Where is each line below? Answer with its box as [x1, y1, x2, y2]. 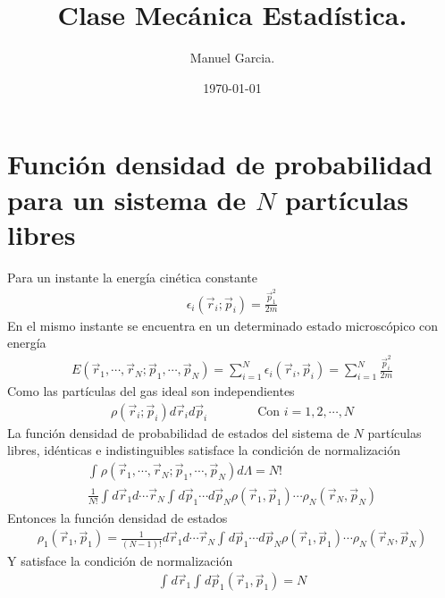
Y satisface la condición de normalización [7, 551, 233, 569]
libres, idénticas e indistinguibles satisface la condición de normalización [7, 441, 400, 459]
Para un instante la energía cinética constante [7, 267, 258, 286]
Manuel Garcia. [189, 48, 275, 67]
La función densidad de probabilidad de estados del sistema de [7, 423, 349, 442]
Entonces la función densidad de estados [7, 508, 228, 526]
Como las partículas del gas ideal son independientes [7, 382, 295, 400]
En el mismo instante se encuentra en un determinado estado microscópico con [7, 316, 439, 334]
